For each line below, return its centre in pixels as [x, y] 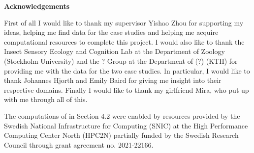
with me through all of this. [46, 99]
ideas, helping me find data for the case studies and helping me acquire [111, 32]
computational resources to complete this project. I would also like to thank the [124, 41]
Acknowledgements [37, 6]
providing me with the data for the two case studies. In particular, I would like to [127, 70]
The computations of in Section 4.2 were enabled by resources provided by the [122, 115]
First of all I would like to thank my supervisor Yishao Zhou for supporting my [124, 22]
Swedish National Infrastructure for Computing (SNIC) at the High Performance [126, 125]
